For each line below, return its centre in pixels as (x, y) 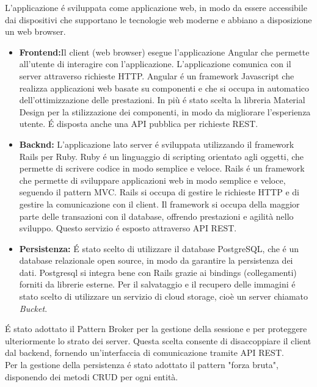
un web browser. (35, 31)
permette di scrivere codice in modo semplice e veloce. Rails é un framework (162, 168)
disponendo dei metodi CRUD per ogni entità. (92, 376)
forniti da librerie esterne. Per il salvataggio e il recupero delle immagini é (157, 284)
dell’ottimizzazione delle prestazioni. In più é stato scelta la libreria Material (162, 100)
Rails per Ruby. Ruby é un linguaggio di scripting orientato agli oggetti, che (162, 156)
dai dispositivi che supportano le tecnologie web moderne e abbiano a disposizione (158, 19)
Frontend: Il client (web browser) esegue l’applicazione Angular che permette (164, 52)
